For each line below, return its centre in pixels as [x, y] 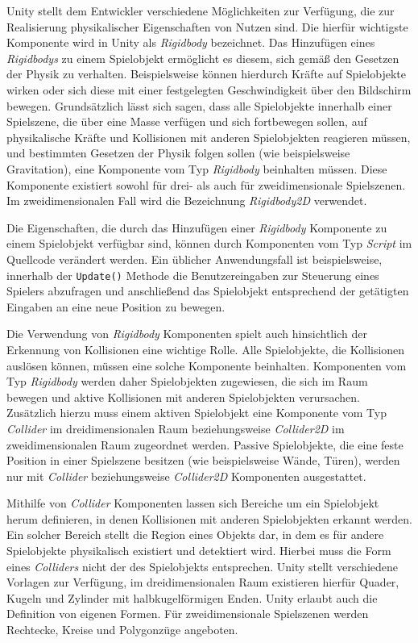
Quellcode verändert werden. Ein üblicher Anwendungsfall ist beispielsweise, [195, 259]
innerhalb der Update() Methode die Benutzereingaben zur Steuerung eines [193, 275]
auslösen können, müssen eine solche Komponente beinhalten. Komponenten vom [207, 365]
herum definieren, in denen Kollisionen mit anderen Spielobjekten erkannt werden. [209, 518]
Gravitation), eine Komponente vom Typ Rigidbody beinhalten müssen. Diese [197, 168]
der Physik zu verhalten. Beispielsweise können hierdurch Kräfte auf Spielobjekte [206, 74]
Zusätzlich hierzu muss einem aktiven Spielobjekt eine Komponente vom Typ [197, 413]
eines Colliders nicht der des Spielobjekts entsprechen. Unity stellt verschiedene [203, 566]
